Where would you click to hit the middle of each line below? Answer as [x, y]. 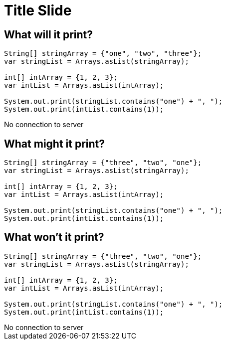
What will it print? [49, 34]
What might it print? [55, 144]
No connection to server [44, 125]
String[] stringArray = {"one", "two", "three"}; [103, 54]
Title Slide [38, 10]
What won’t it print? [54, 237]
